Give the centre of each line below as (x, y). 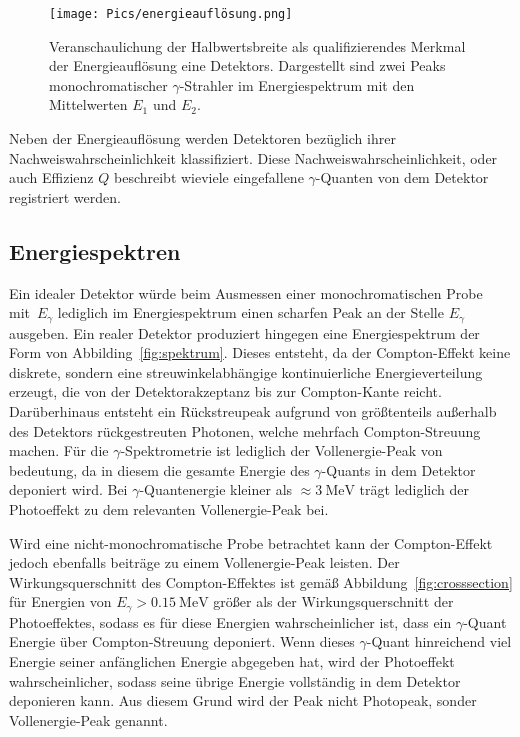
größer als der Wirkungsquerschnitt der (333, 601)
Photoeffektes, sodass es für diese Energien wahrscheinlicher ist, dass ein (230, 621)
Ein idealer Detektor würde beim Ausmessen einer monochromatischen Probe (246, 292)
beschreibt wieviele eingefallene (208, 177)
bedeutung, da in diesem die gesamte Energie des (159, 469)
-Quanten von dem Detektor (402, 177)
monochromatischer (108, 84)
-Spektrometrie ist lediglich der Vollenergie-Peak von (281, 450)
